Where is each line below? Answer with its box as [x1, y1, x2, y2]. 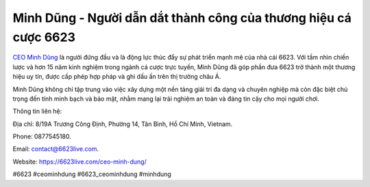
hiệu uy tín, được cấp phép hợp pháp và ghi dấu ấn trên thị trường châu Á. [12, 73, 221, 81]
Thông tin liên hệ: [12, 107, 62, 116]
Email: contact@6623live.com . [12, 145, 99, 153]
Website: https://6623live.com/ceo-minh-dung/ [12, 158, 147, 166]
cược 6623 [12, 29, 75, 45]
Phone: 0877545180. [12, 132, 72, 140]
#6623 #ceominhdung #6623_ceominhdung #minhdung [12, 170, 171, 178]
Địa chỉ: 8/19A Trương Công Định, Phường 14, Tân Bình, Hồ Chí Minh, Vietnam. [12, 120, 233, 128]
